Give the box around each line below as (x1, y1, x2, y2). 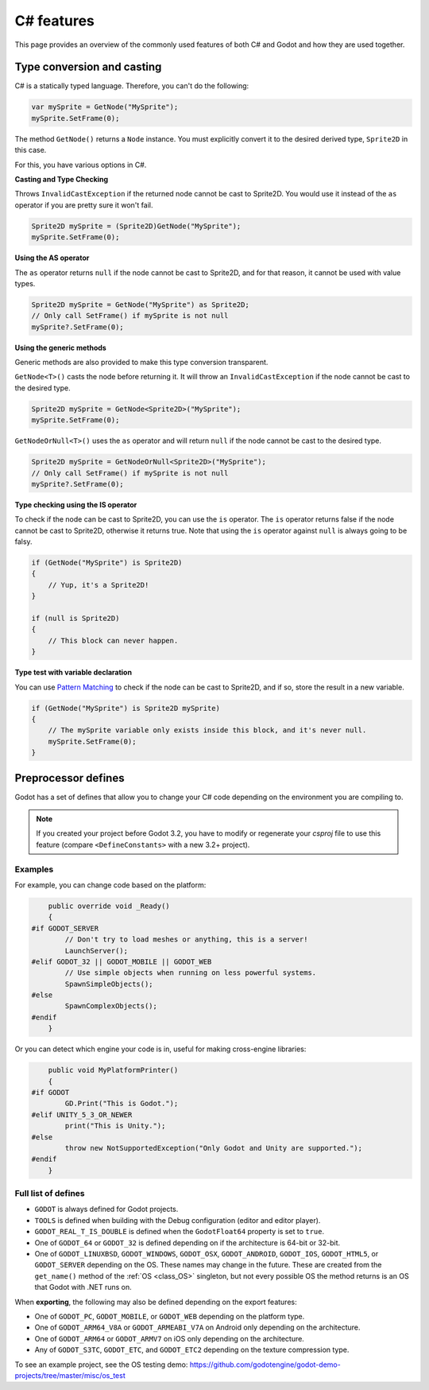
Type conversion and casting (14, 60, 162, 74)
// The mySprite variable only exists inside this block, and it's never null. (48, 726, 367, 735)
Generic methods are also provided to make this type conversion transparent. (14, 358, 269, 367)
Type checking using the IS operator (14, 499, 137, 509)
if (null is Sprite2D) (31, 614, 120, 623)
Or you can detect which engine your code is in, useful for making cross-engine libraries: (14, 1044, 307, 1054)
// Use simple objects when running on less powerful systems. (64, 969, 317, 977)
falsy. (14, 537, 33, 546)
